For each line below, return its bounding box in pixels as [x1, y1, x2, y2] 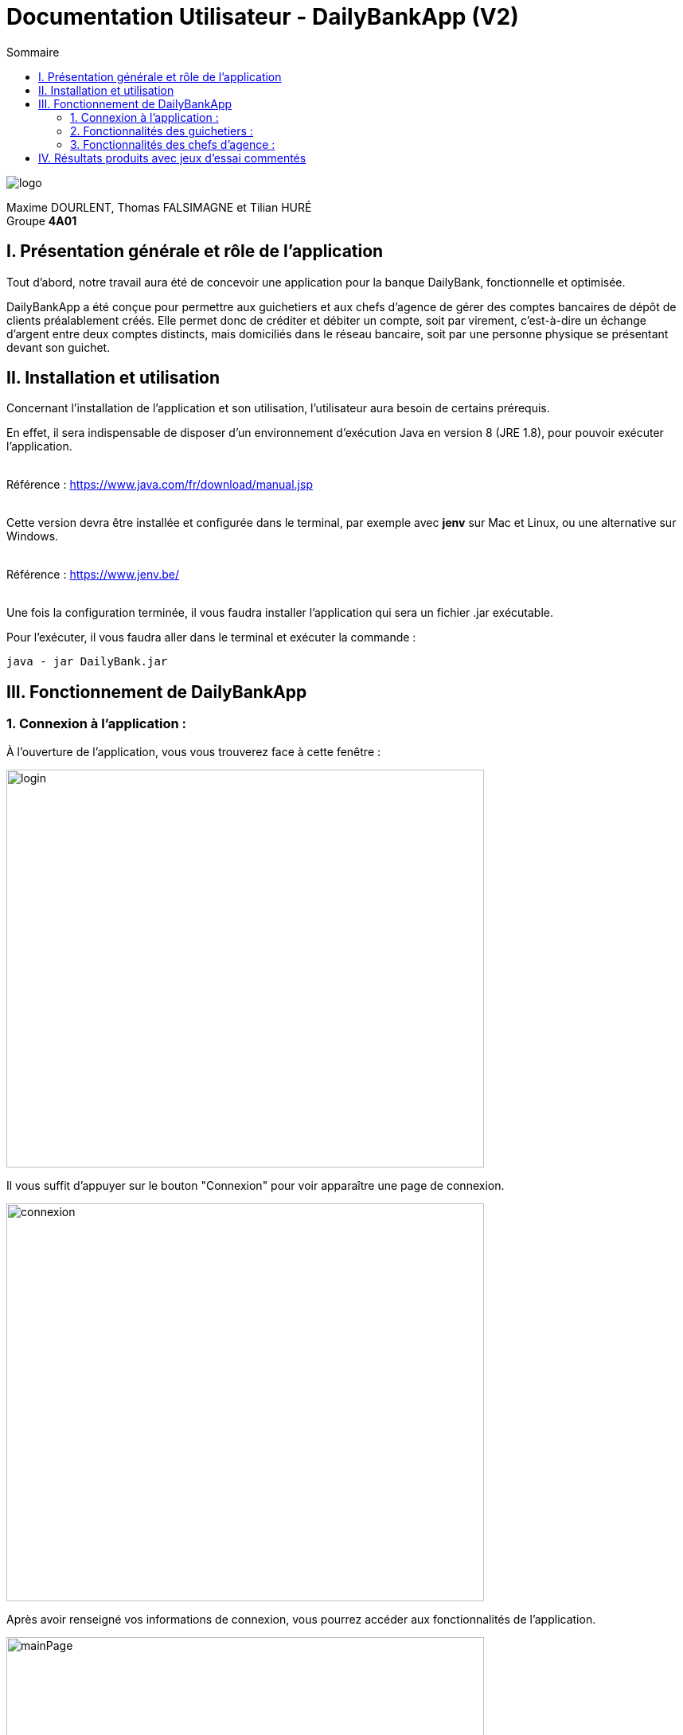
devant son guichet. [6, 340, 111, 354]
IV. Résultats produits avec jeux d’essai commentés [38, 150, 306, 165]
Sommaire [6, 45, 60, 59]
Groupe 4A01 [6, 213, 77, 228]
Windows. [6, 529, 59, 544]
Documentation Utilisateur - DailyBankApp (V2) [6, 3, 519, 30]
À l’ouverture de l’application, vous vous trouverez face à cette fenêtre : [6, 744, 381, 758]
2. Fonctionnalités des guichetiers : [70, 123, 253, 138]
